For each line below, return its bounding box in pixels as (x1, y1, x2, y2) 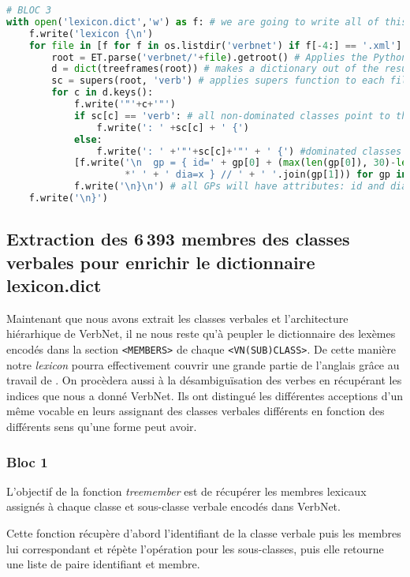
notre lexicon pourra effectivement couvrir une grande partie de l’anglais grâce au (6, 356, 400, 373)
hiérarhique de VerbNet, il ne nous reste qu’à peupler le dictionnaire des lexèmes (6, 325, 396, 342)
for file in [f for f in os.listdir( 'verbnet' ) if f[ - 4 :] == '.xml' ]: (28, 39, 408, 51)
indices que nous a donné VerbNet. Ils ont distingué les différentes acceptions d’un (6, 387, 404, 403)
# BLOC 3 (6, 5, 52, 16)
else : (73, 133, 102, 145)
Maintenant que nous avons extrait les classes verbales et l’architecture (6, 309, 348, 326)
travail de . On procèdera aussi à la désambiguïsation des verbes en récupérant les (6, 372, 402, 388)
